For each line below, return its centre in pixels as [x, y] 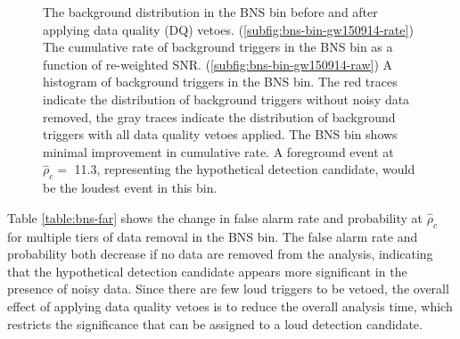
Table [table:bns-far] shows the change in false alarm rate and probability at [215, 217]
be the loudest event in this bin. [130, 188]
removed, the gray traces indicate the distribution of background [219, 116]
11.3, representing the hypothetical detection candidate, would [245, 169]
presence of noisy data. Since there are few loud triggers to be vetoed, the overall [228, 289]
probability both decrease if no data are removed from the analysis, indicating [220, 254]
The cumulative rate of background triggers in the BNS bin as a [218, 47]
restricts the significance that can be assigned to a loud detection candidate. [215, 323]
